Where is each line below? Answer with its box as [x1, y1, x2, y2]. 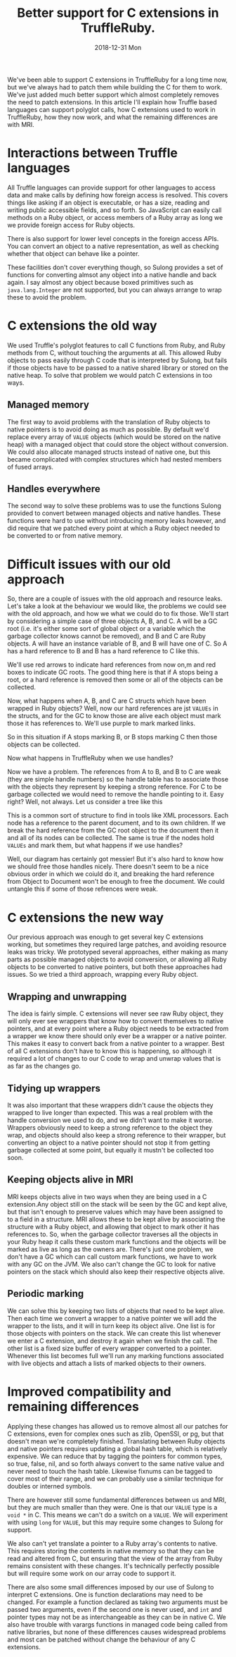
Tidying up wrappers [7, 1082, 100, 1094]
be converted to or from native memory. [7, 531, 123, 540]
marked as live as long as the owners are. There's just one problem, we [7, 1245, 214, 1253]
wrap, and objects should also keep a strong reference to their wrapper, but [7, 1131, 226, 1139]
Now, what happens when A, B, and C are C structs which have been [7, 696, 206, 706]
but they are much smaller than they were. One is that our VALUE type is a [7, 1503, 218, 1511]
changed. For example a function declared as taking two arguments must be [7, 1598, 228, 1606]
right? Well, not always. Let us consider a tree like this [7, 798, 163, 806]
